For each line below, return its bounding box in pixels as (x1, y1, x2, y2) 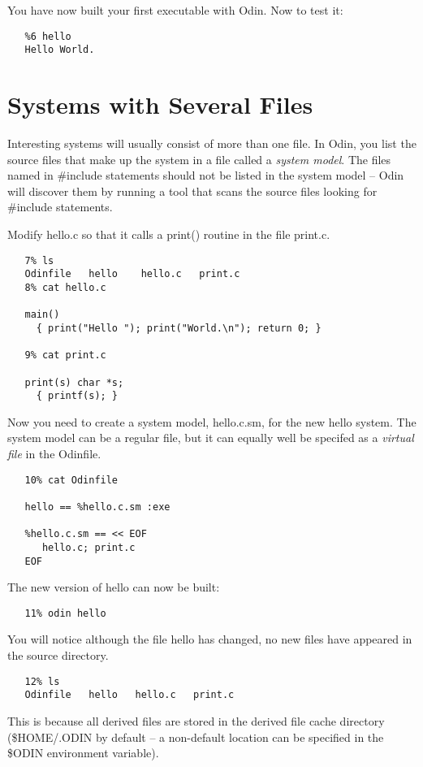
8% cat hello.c (24, 281, 106, 293)
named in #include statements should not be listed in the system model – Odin (7, 167, 404, 184)
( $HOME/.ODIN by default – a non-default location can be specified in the (7, 728, 384, 745)
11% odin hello (24, 607, 106, 619)
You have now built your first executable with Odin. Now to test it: (7, 2, 343, 18)
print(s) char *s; (24, 376, 124, 388)
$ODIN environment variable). (7, 744, 159, 761)
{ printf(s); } (36, 390, 119, 402)
